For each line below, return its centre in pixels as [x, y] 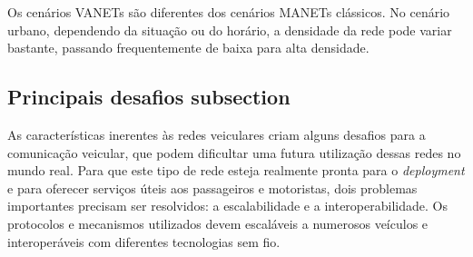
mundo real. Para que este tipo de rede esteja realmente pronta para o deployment [236, 170]
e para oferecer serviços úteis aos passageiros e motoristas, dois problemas [212, 188]
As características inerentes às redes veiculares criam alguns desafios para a [217, 134]
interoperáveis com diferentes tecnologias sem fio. [144, 241]
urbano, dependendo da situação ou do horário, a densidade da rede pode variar [230, 30]
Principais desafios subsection [149, 97]
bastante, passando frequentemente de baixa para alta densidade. [188, 48]
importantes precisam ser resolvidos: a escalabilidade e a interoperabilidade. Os [227, 206]
